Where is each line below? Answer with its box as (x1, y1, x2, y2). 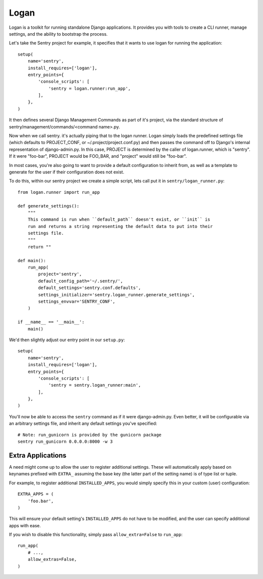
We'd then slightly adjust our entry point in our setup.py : (9, 337, 125, 343)
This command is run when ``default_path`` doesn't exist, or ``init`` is (27, 217, 210, 222)
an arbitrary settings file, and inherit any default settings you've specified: (9, 420, 157, 427)
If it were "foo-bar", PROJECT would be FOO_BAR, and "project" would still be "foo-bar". (9, 153, 187, 159)
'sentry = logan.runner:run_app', (48, 85, 131, 91)
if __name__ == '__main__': (18, 319, 85, 325)
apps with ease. (9, 522, 41, 528)
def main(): (18, 258, 46, 263)
